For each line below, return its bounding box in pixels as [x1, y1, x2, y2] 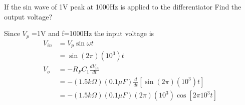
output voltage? [4, 11, 53, 21]
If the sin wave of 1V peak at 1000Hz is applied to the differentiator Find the [4, 1, 241, 11]
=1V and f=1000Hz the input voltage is [32, 28, 154, 38]
